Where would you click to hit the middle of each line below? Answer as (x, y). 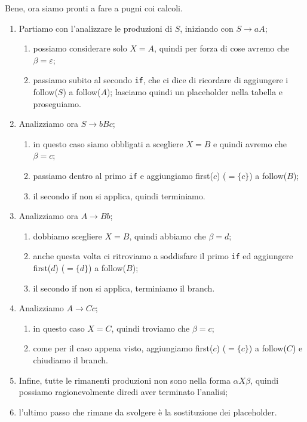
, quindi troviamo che (151, 328)
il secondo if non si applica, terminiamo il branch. (124, 288)
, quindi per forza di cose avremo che (222, 48)
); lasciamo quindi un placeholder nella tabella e (195, 92)
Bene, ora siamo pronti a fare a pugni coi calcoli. (94, 8)
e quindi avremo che (250, 143)
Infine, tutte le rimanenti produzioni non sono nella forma (125, 380)
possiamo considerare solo (80, 48)
